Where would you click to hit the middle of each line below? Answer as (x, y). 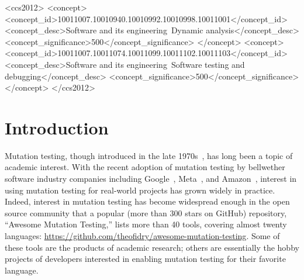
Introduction (57, 127)
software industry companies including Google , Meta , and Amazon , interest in (151, 179)
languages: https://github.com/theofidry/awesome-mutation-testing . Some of (142, 236)
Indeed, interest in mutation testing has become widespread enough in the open (147, 201)
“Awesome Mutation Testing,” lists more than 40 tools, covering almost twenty (146, 224)
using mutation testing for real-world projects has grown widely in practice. (140, 190)
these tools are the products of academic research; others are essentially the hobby (152, 247)
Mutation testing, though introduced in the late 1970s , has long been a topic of (149, 155)
